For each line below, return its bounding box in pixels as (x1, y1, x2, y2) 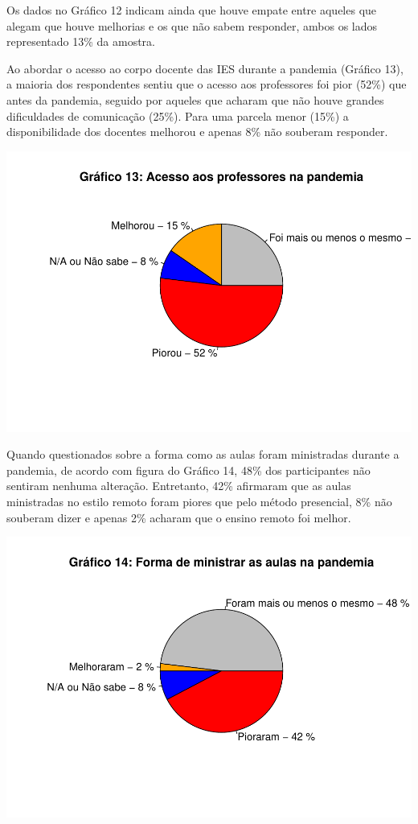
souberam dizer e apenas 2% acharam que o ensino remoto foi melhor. (6, 509, 351, 525)
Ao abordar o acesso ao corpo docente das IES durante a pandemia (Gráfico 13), (6, 60, 404, 76)
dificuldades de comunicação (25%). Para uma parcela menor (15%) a (6, 107, 349, 124)
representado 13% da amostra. (6, 33, 155, 50)
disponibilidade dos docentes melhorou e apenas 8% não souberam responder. (6, 123, 388, 140)
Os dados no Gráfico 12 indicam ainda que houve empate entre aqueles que (6, 2, 377, 18)
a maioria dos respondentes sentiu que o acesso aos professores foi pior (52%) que (6, 76, 407, 93)
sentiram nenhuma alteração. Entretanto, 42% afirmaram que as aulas (6, 477, 351, 494)
